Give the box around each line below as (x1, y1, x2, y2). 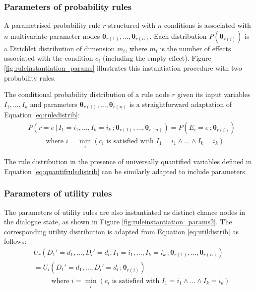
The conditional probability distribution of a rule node (4, 89, 170, 99)
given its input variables (177, 89, 251, 99)
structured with (108, 20, 156, 30)
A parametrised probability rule (4, 20, 101, 30)
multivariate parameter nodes (10, 30, 100, 41)
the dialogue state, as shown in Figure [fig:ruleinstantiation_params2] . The (4, 216, 232, 227)
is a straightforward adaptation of (129, 98, 232, 109)
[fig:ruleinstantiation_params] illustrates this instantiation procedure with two (4, 63, 242, 73)
